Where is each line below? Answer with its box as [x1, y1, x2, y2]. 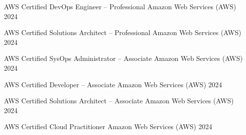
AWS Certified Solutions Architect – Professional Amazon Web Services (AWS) [4, 27, 242, 38]
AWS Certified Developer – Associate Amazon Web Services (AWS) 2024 [4, 79, 222, 89]
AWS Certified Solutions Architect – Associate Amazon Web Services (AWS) [4, 96, 234, 106]
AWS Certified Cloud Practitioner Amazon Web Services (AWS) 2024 [4, 121, 212, 132]
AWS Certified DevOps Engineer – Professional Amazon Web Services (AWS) [4, 1, 236, 11]
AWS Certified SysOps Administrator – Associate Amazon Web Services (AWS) [4, 53, 243, 63]
